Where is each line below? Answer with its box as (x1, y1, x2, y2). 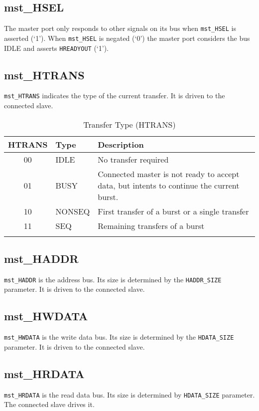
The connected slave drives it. (4, 399, 95, 410)
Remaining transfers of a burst (98, 219, 205, 231)
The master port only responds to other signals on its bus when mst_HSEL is (4, 23, 236, 33)
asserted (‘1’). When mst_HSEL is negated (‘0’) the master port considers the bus (4, 32, 250, 43)
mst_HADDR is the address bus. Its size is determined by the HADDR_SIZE (4, 274, 222, 284)
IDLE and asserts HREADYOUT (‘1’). (4, 42, 109, 53)
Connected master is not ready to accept (98, 168, 240, 180)
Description (98, 138, 144, 150)
